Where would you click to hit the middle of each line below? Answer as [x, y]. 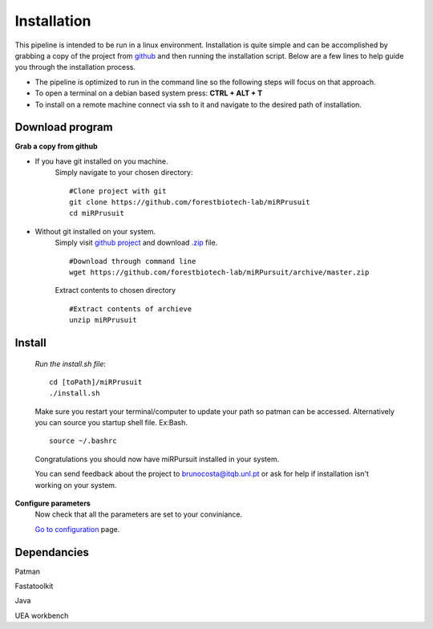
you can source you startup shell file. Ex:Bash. [111, 423]
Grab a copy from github [56, 146]
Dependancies [52, 552]
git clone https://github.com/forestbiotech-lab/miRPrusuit [190, 202]
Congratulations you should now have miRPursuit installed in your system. [157, 459]
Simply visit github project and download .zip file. [136, 243]
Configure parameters [53, 503]
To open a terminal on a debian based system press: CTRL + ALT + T [149, 93]
